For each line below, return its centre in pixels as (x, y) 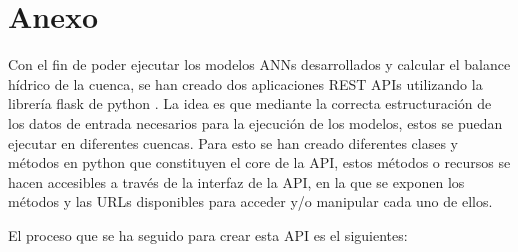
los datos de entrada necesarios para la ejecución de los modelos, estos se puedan (255, 122)
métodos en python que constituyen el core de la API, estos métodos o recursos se (259, 162)
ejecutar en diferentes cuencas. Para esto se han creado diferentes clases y (233, 142)
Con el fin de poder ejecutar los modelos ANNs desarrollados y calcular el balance (259, 64)
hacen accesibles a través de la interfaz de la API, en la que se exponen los (236, 181)
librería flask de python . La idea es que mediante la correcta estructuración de (250, 103)
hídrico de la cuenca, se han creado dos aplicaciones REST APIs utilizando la (245, 83)
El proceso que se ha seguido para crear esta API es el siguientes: (208, 234)
